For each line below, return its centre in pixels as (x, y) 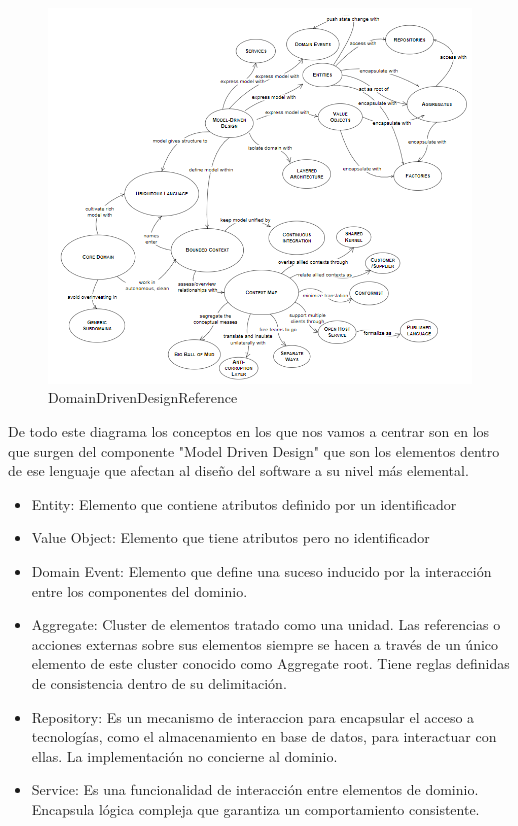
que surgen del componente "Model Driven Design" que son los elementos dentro (254, 450)
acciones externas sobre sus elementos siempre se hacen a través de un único (265, 643)
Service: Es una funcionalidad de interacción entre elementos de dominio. (255, 789)
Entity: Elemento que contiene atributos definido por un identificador (244, 503)
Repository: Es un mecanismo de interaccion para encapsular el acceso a (253, 716)
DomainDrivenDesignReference (143, 397)
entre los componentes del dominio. (139, 590)
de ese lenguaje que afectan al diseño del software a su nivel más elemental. (238, 470)
